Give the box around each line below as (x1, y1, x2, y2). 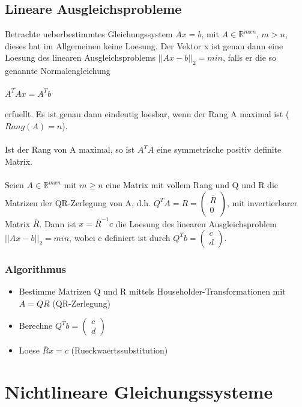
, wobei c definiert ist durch (69, 231, 171, 243)
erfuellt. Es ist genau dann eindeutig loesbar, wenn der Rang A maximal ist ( (5, 108, 289, 120)
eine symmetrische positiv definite (157, 143, 282, 156)
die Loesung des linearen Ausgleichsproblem (115, 217, 277, 230)
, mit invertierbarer (227, 196, 298, 209)
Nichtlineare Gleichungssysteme (5, 379, 273, 404)
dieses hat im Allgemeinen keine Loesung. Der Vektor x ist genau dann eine (5, 39, 283, 52)
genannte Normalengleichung (5, 64, 110, 77)
